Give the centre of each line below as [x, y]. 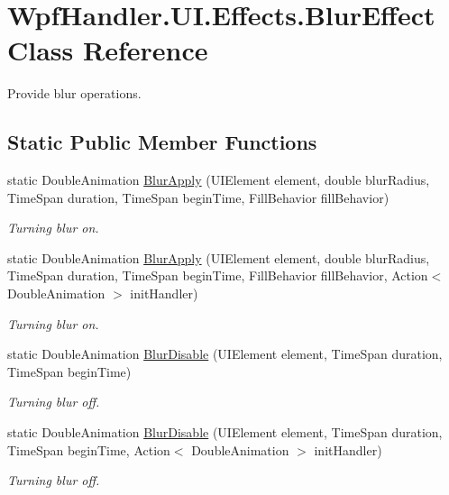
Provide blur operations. [74, 93]
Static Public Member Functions [162, 142]
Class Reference [108, 50]
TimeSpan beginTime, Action [89, 449]
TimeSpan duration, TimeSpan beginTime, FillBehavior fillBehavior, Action [218, 275]
